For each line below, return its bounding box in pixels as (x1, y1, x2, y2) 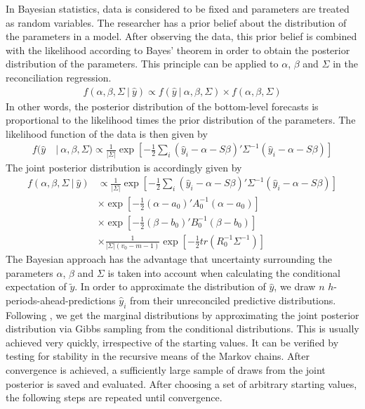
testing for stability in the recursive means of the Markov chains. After (6, 349, 310, 363)
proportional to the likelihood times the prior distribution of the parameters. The (6, 112, 356, 127)
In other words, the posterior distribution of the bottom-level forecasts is (6, 98, 319, 113)
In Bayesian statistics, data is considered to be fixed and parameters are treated (6, 1, 350, 15)
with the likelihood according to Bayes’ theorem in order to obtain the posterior (6, 42, 350, 57)
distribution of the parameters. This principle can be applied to (6, 56, 279, 71)
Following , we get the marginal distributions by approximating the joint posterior (6, 307, 359, 322)
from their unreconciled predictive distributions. (129, 292, 336, 307)
